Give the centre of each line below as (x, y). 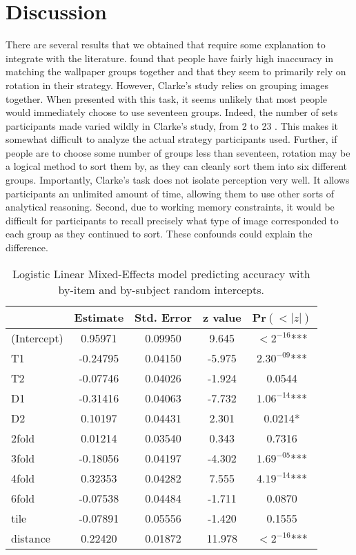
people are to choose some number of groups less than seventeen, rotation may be (178, 152)
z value (222, 317)
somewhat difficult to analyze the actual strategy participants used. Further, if (171, 139)
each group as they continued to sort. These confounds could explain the (159, 234)
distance (31, 538)
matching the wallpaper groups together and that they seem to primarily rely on (176, 71)
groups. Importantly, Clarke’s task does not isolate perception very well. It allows (178, 180)
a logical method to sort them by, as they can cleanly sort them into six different (177, 166)
